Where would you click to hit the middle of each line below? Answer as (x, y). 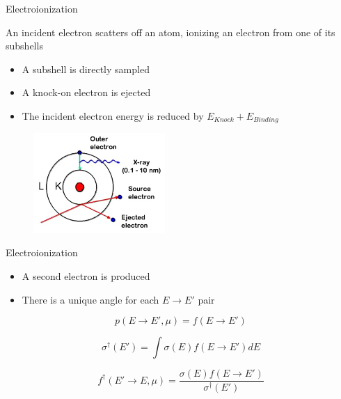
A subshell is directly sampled (86, 69)
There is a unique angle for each (90, 299)
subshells (24, 46)
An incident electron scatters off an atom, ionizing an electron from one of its (170, 32)
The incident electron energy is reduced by (113, 115)
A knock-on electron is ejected (86, 92)
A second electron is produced (86, 275)
